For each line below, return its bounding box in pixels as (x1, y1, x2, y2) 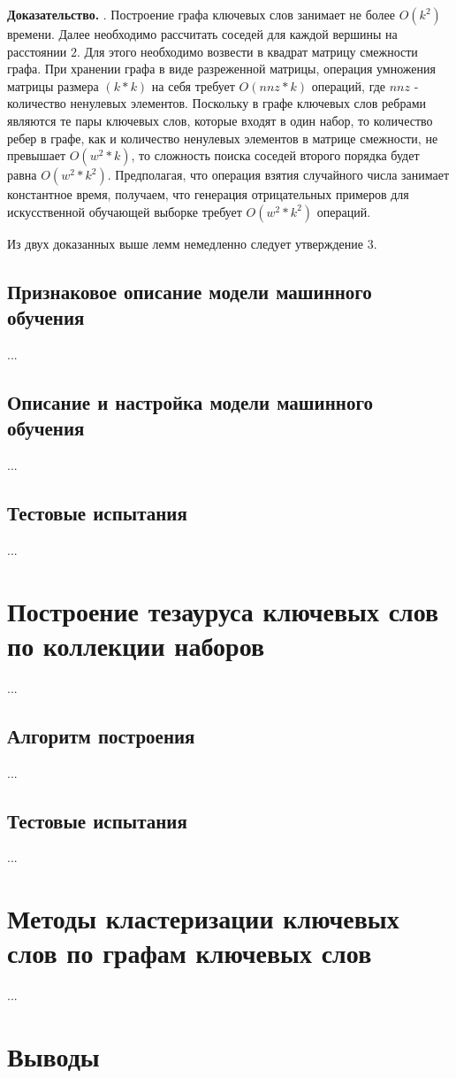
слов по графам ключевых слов (7, 935, 372, 971)
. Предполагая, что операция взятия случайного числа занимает (107, 166, 450, 184)
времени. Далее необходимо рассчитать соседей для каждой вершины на (7, 25, 398, 42)
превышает (7, 146, 66, 165)
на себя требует (151, 76, 235, 95)
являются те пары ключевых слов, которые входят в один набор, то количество (7, 111, 433, 129)
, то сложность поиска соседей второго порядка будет (131, 146, 420, 165)
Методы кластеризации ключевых (7, 900, 399, 936)
